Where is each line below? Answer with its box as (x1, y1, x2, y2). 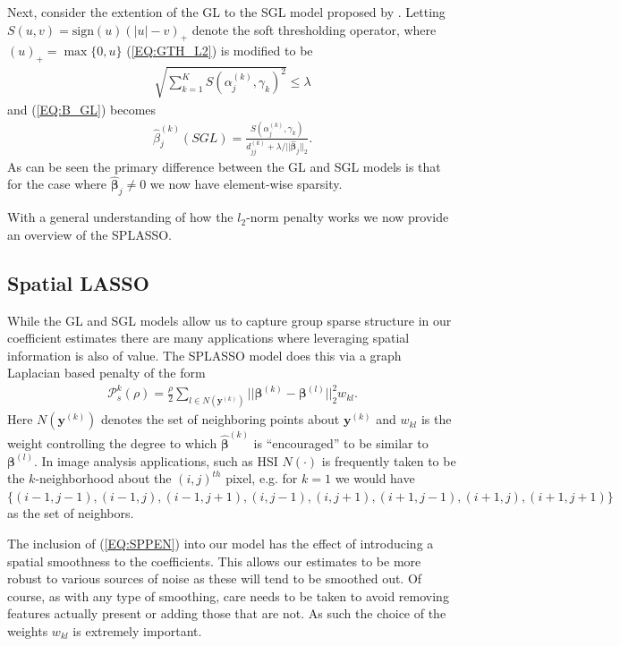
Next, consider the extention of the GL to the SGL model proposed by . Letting (7, 3, 446, 21)
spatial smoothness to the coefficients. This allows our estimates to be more (7, 551, 421, 570)
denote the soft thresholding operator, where (191, 20, 437, 38)
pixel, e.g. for (225, 469, 298, 488)
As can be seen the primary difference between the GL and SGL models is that (7, 157, 441, 175)
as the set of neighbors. (7, 504, 134, 523)
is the (420, 410, 452, 429)
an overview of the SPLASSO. (7, 225, 173, 243)
